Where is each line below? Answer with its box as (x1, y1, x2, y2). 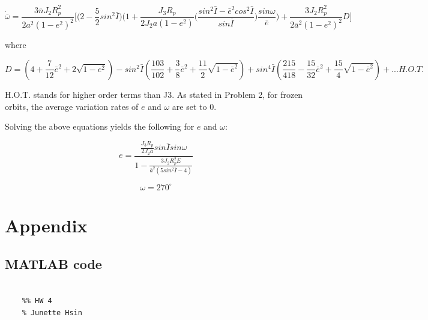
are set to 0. (172, 100, 217, 112)
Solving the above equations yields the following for (5, 120, 194, 133)
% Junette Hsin (22, 308, 82, 317)
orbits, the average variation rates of (5, 100, 139, 112)
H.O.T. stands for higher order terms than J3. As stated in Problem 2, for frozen (5, 88, 303, 100)
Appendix (5, 213, 88, 238)
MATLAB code (5, 254, 102, 273)
